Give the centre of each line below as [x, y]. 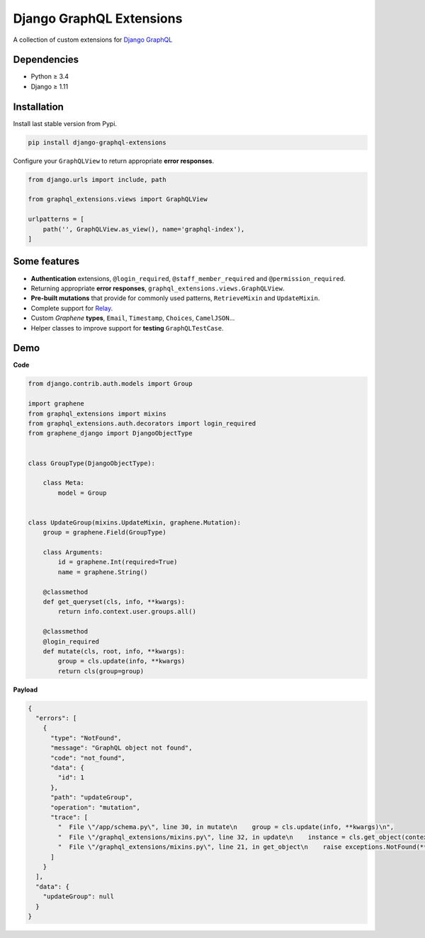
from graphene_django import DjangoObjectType [110, 433]
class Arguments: [73, 553]
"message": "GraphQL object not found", [121, 748]
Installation [38, 107]
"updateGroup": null [79, 897]
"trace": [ [69, 817]
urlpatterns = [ [56, 219]
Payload [25, 690]
